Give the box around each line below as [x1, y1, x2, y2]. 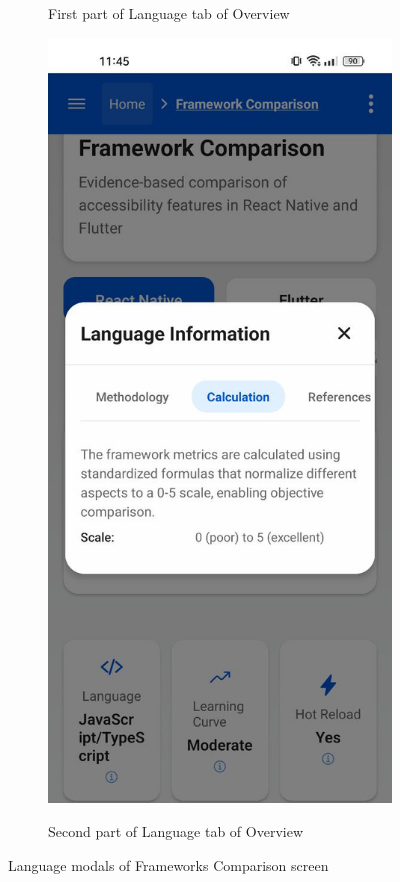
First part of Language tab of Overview [48, 3, 290, 23]
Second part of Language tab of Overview [48, 820, 304, 841]
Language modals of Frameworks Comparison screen [8, 854, 329, 875]
